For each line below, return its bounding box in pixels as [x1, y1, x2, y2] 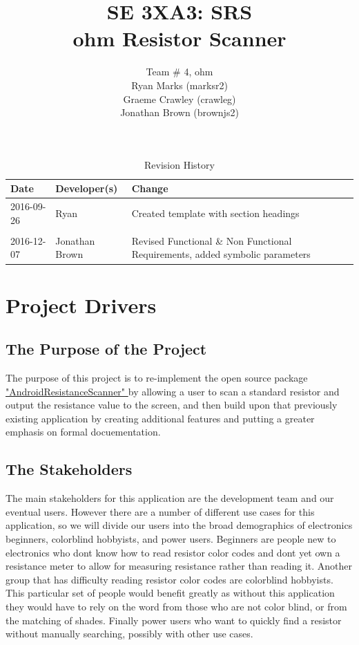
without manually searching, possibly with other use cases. [6, 626, 253, 641]
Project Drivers [6, 290, 157, 319]
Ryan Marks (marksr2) [131, 77, 228, 92]
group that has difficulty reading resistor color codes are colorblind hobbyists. [6, 572, 333, 586]
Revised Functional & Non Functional [131, 233, 292, 247]
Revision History [144, 157, 215, 171]
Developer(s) [55, 181, 118, 196]
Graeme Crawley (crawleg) [123, 91, 236, 106]
